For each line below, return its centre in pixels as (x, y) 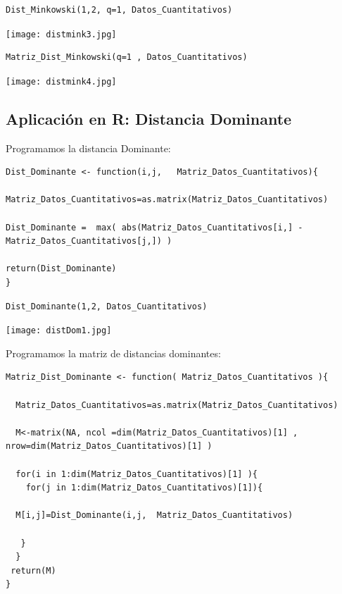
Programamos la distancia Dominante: (88, 148)
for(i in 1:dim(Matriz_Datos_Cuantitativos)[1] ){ (137, 474)
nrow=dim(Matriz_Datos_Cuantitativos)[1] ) (109, 446)
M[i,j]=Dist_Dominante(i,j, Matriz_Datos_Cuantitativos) (154, 515)
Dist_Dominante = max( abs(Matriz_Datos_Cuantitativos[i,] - (154, 227)
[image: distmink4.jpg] (61, 81)
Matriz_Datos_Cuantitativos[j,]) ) (89, 241)
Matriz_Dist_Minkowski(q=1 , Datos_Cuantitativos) (127, 57)
